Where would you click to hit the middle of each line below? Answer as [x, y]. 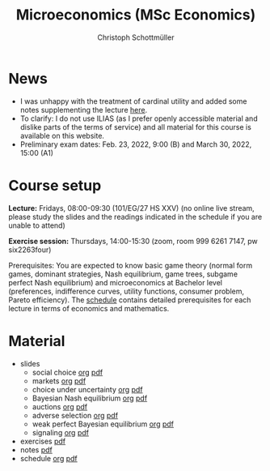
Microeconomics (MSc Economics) [136, 15]
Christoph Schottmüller [136, 37]
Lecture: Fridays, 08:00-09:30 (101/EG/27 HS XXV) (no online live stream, [131, 208]
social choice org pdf [67, 372]
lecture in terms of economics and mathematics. [89, 308]
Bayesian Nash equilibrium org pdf [90, 398]
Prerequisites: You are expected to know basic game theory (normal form [131, 265]
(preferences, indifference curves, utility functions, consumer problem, [127, 291]
